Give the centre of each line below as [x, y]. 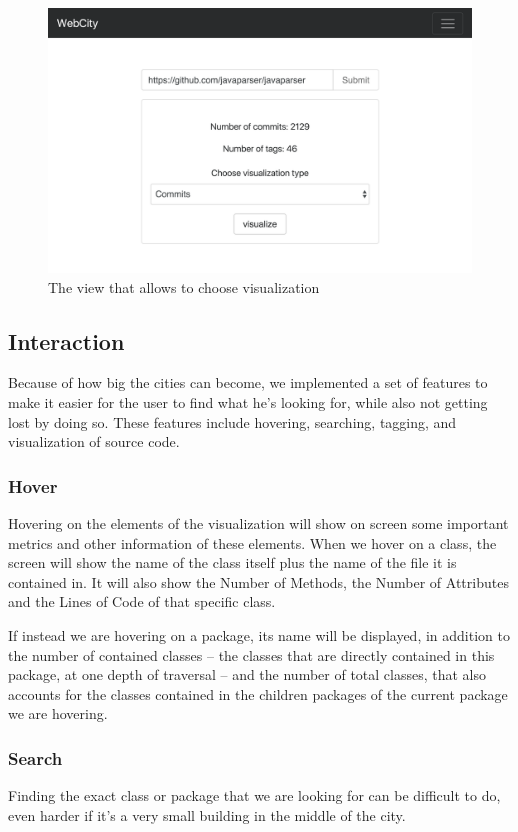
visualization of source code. [94, 441]
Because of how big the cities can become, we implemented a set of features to [248, 382]
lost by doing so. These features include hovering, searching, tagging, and [232, 421]
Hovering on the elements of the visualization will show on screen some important [258, 522]
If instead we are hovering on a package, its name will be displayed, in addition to [259, 634]
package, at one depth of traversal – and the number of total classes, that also [247, 674]
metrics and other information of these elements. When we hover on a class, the [252, 542]
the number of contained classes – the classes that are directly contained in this [251, 654]
